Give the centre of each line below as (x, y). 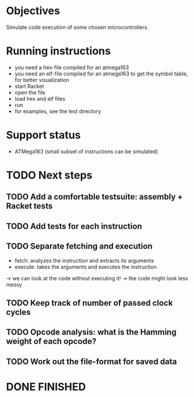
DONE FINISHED (46, 387)
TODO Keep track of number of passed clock (90, 303)
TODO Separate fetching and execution (79, 246)
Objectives (33, 11)
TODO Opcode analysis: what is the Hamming (91, 332)
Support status (44, 135)
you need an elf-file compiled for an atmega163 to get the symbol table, (101, 73)
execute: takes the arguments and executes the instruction (86, 267)
